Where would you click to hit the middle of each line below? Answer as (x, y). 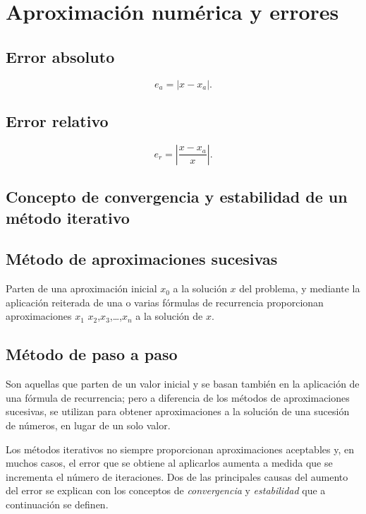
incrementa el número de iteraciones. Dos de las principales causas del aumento (177, 476)
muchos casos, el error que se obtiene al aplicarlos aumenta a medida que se (169, 463)
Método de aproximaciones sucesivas (142, 259)
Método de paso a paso (92, 354)
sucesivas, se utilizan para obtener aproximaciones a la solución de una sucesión (178, 411)
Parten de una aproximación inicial (81, 288)
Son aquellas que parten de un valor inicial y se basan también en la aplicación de (183, 384)
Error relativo (57, 120)
